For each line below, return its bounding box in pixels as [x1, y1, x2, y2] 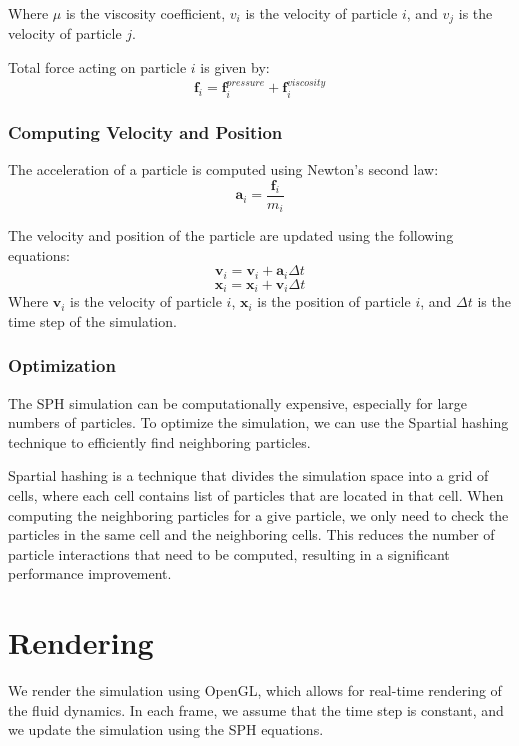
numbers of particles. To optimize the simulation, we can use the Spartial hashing [8, 412, 509, 433]
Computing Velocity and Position [8, 119, 283, 144]
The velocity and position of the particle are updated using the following [8, 225, 454, 246]
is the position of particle [257, 291, 411, 312]
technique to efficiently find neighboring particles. [8, 431, 311, 452]
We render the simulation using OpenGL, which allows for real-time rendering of [8, 680, 502, 701]
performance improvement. [8, 563, 172, 584]
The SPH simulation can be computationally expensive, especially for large [8, 392, 468, 413]
